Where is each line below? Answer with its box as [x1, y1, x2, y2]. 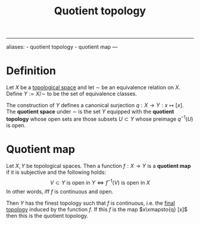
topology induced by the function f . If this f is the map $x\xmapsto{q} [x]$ [6, 206, 188, 213]
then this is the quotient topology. [6, 212, 89, 220]
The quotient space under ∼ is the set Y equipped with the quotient [6, 108, 174, 115]
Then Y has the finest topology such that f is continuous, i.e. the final [6, 199, 176, 207]
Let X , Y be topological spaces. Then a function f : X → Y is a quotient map [6, 162, 191, 169]
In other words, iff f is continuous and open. [6, 188, 114, 195]
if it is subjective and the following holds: [6, 168, 106, 176]
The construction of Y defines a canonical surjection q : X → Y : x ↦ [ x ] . [6, 102, 184, 109]
